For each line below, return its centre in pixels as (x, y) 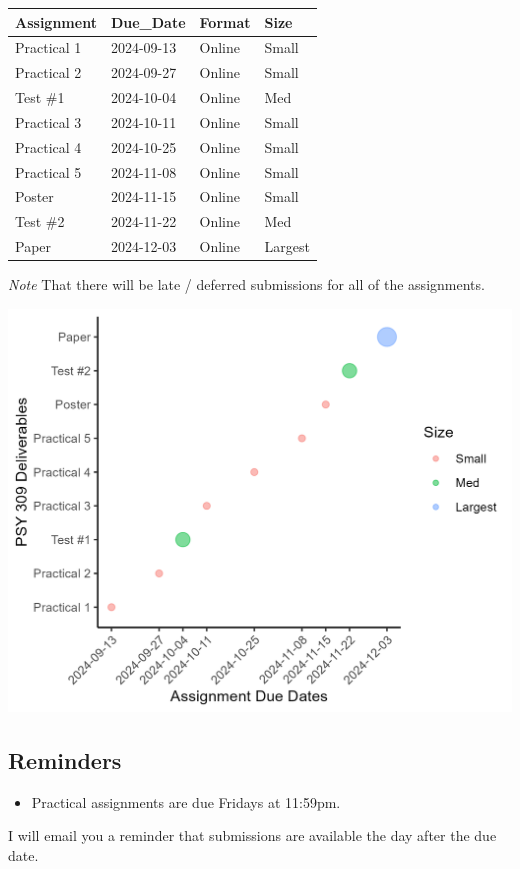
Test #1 (40, 97)
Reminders (65, 759)
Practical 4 (48, 146)
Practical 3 (48, 121)
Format (225, 21)
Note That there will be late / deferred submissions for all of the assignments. (246, 284)
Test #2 (40, 221)
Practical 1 (48, 47)
